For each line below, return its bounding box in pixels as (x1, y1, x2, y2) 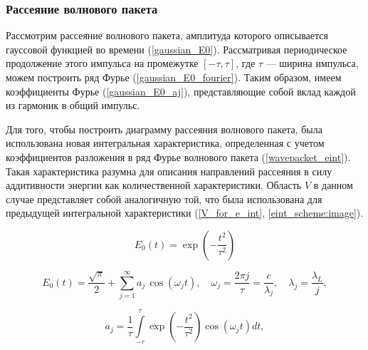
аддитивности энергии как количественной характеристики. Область (6, 177, 302, 192)
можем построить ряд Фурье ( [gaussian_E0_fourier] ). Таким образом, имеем (6, 70, 342, 84)
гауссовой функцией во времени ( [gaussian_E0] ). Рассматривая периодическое (6, 41, 347, 56)
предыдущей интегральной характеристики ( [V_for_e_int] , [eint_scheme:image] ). (6, 205, 364, 220)
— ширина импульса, (266, 56, 359, 71)
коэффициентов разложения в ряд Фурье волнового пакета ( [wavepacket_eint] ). (6, 149, 351, 164)
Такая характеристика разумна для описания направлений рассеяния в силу (6, 163, 332, 178)
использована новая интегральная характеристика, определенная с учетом (6, 135, 325, 150)
